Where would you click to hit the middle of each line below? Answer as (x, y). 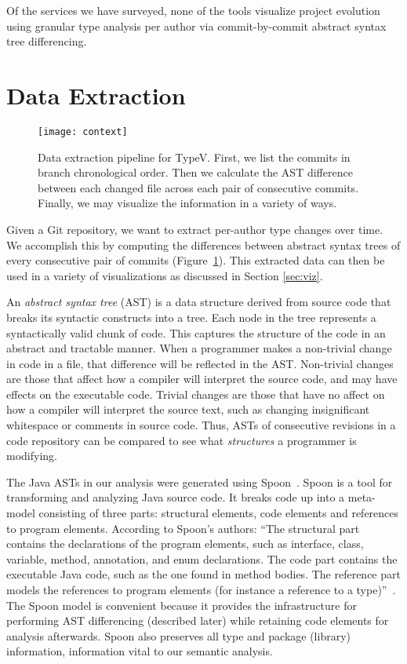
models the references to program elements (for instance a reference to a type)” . (201, 589)
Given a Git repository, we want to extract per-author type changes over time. (195, 229)
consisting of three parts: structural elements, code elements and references (219, 513)
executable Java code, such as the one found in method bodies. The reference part (203, 574)
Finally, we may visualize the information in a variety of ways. (187, 203)
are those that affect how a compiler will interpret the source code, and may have (202, 379)
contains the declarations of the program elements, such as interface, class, (185, 544)
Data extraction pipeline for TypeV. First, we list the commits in (194, 157)
